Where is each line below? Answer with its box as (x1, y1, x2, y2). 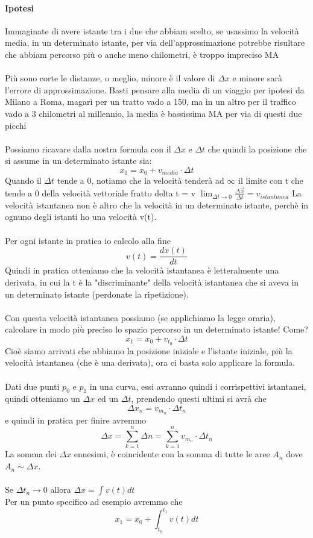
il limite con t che (238, 174, 303, 187)
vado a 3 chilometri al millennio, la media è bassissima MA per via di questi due (5, 107, 302, 119)
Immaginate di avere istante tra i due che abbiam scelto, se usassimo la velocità (5, 24, 299, 37)
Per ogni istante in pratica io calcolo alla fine (5, 234, 171, 246)
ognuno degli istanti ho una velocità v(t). (5, 210, 157, 223)
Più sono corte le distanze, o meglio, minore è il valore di (5, 72, 215, 84)
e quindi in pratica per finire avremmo (5, 413, 147, 426)
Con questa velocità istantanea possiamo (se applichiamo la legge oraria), (5, 311, 276, 324)
